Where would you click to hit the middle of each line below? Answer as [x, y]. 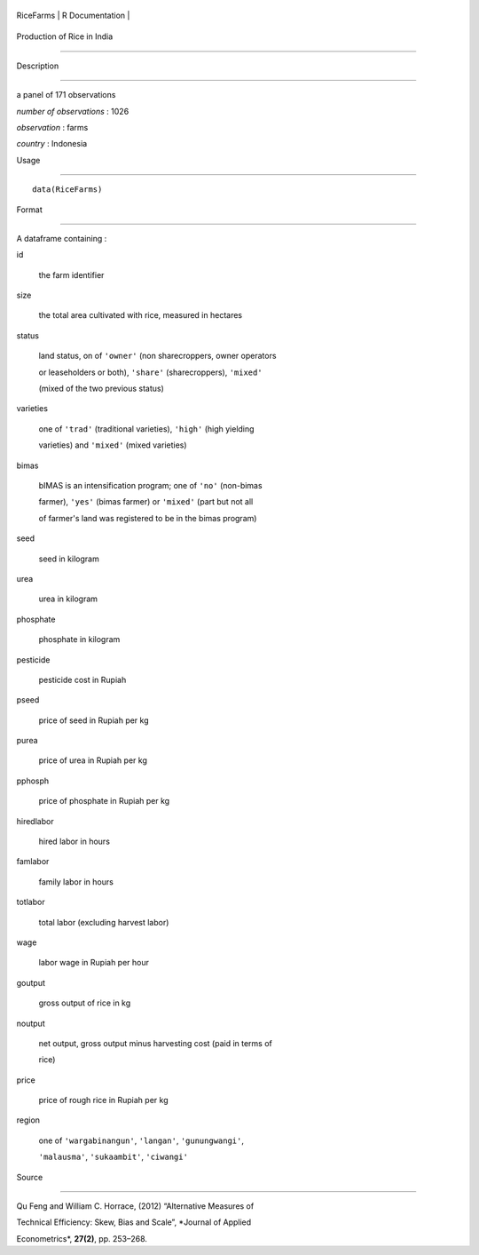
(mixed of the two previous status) [101, 389]
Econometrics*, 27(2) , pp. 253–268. [82, 1238]
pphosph [33, 781]
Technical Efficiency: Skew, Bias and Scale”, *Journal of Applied [134, 1222]
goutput [31, 982]
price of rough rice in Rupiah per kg [103, 1100]
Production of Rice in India [65, 36]
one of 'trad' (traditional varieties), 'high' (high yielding [146, 429]
